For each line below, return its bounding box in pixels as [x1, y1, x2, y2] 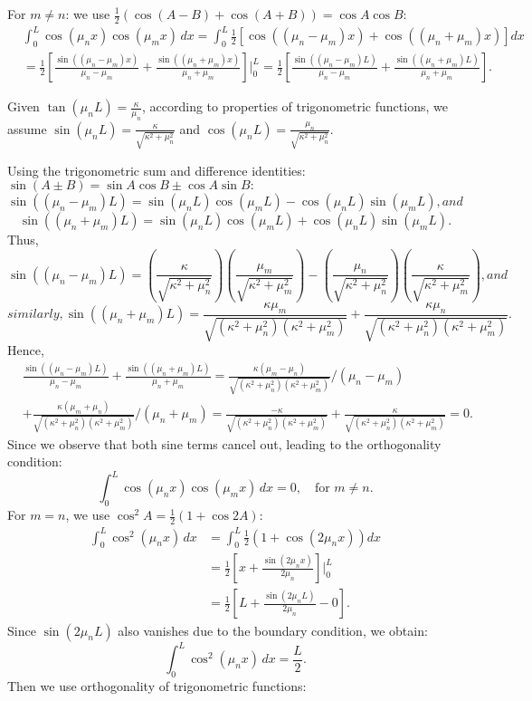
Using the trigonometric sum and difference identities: [7, 160, 306, 179]
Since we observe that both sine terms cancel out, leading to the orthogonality [7, 434, 442, 453]
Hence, [7, 341, 44, 360]
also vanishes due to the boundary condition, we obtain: [118, 620, 428, 639]
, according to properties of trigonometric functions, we [142, 97, 448, 116]
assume [7, 119, 47, 138]
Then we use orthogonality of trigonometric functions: [7, 676, 307, 695]
